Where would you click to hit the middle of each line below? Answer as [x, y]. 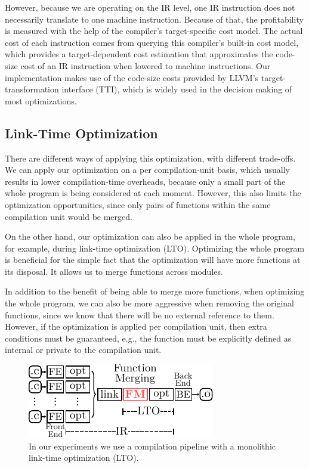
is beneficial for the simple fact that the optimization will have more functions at [153, 260]
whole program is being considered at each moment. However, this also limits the [153, 193]
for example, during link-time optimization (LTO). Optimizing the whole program [155, 248]
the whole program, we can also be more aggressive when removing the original [149, 303]
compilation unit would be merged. [69, 216]
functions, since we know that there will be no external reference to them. [140, 314]
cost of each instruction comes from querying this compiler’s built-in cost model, [152, 42]
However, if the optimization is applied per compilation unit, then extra [136, 326]
